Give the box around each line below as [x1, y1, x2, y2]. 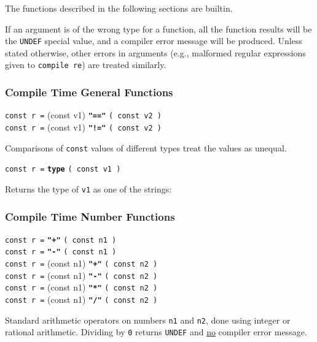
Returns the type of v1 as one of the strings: [5, 182, 172, 195]
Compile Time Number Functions [5, 208, 175, 224]
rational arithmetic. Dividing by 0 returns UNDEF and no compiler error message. [5, 325, 307, 338]
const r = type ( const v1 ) [5, 165, 121, 174]
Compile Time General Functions [5, 85, 173, 100]
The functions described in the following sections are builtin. [5, 2, 233, 14]
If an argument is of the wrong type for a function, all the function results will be [5, 22, 312, 35]
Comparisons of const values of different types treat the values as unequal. [5, 141, 287, 154]
